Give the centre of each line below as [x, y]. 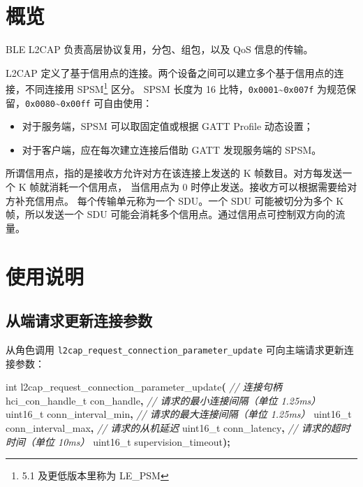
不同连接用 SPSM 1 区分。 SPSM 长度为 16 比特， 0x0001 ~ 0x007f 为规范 [186, 88]
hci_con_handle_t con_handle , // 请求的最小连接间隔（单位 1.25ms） [163, 400]
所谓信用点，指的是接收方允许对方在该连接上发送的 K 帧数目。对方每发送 [174, 173]
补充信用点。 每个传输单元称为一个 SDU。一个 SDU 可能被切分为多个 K [179, 200]
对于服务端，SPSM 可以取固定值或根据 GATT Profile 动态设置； [168, 126]
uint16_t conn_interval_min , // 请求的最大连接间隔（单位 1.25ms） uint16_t [179, 414]
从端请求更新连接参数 [79, 320]
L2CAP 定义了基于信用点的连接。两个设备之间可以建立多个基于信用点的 [170, 72]
